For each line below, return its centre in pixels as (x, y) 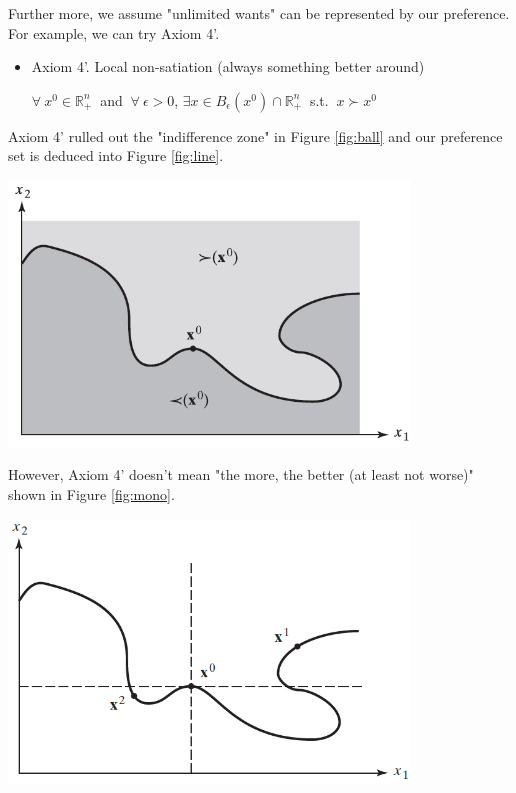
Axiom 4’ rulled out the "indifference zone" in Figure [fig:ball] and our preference (255, 135)
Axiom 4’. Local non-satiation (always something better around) (228, 66)
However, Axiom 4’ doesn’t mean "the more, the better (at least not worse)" (241, 474)
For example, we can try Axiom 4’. (114, 32)
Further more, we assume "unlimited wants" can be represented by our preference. (259, 13)
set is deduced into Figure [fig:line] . (116, 155)
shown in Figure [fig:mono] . (91, 494)
